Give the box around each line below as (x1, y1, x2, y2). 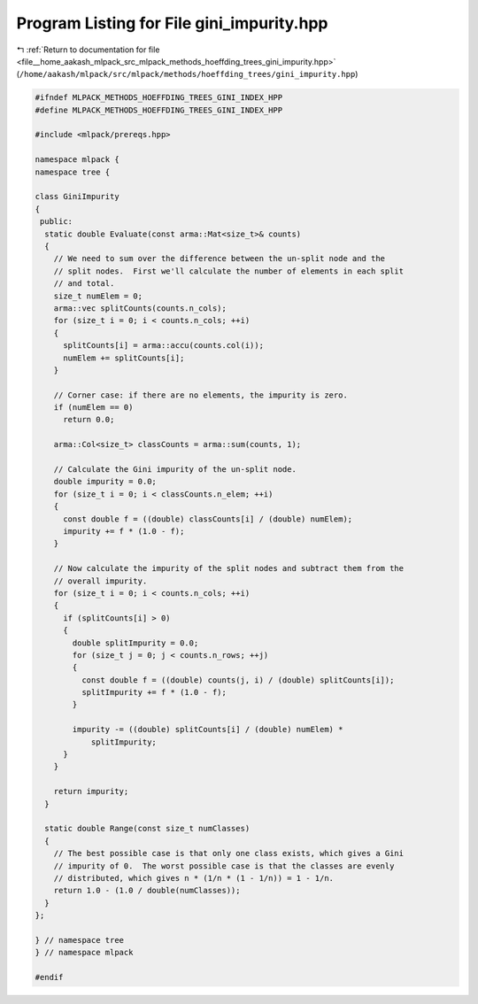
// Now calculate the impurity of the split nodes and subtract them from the (53, 563, 405, 574)
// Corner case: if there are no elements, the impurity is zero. (53, 390, 349, 400)
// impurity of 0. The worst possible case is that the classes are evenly (53, 861, 395, 871)
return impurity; (53, 786, 129, 797)
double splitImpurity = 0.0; (72, 637, 199, 648)
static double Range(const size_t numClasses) (44, 823, 251, 834)
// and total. (53, 279, 115, 289)
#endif (35, 972, 64, 983)
